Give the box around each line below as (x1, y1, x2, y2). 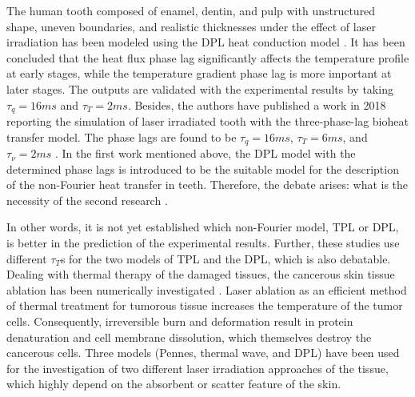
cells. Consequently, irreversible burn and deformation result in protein (6, 313, 353, 329)
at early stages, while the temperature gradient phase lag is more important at (6, 65, 392, 82)
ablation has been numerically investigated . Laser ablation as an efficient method (6, 281, 407, 298)
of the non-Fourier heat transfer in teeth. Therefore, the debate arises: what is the (6, 176, 409, 193)
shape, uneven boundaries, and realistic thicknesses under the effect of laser (6, 18, 376, 34)
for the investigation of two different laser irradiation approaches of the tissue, (6, 359, 389, 376)
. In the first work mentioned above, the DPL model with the (54, 145, 356, 162)
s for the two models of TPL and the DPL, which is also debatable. (60, 250, 391, 267)
